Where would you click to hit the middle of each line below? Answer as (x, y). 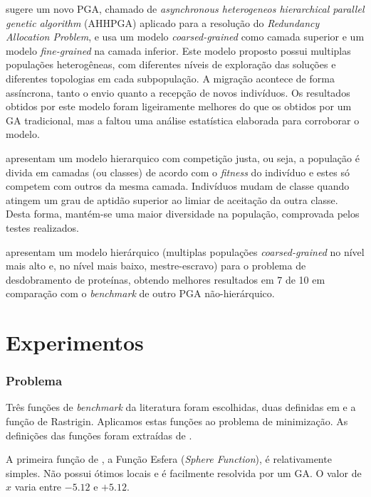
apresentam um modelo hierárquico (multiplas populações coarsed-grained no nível (185, 251)
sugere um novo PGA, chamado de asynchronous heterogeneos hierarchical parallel (185, 9)
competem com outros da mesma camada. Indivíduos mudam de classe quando (178, 186)
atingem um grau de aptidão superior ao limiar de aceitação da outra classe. (172, 199)
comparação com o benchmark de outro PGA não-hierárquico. (140, 293)
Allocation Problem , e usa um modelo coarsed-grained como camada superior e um (185, 37)
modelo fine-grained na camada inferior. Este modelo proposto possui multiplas (178, 50)
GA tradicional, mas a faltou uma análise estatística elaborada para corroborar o (183, 120)
